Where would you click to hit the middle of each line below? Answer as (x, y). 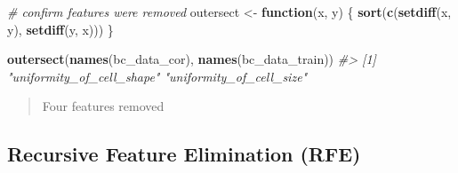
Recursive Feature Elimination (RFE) (184, 154)
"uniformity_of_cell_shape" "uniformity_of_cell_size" (157, 76)
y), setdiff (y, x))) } (60, 29)
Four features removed (103, 106)
